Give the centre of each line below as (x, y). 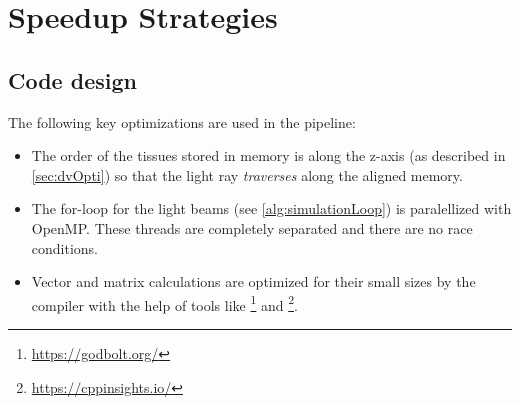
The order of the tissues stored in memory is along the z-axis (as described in (268, 155)
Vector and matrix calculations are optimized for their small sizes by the (253, 281)
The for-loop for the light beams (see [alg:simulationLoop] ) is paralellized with (271, 208)
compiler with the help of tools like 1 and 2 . (164, 303)
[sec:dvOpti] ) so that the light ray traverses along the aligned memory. (247, 174)
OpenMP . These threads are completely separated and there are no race (252, 227)
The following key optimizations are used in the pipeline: (182, 121)
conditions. (65, 247)
